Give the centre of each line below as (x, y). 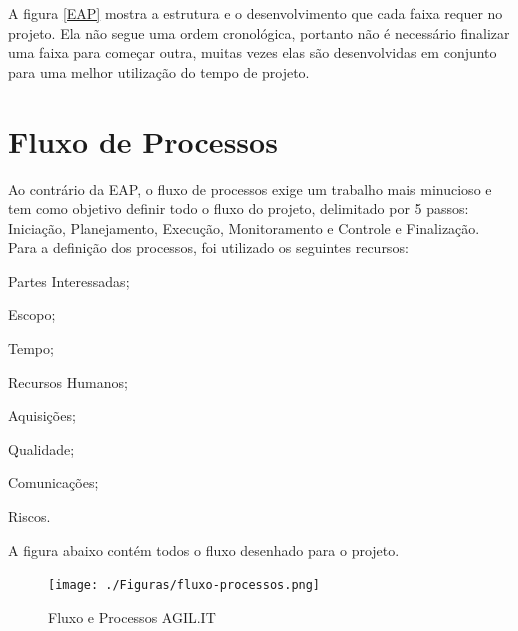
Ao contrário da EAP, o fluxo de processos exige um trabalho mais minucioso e (250, 188)
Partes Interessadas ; (69, 280)
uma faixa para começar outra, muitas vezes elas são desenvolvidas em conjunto (252, 52)
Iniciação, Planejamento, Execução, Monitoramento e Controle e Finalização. (244, 227)
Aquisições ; (42, 415)
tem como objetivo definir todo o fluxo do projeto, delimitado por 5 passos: (238, 208)
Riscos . (29, 516)
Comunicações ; (53, 482)
